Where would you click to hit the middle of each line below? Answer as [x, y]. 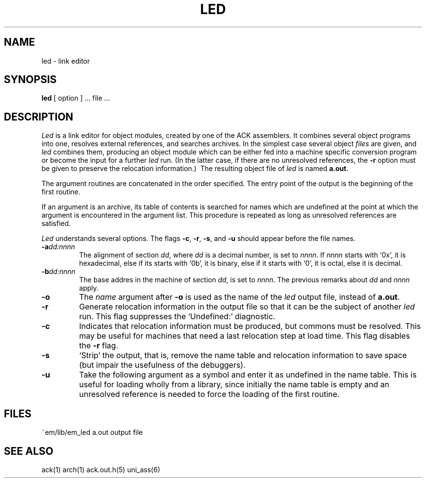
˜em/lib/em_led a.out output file [92, 432]
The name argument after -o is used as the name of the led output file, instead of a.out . [239, 297]
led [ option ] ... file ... [76, 98]
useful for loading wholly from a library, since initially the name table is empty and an [234, 385]
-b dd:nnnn [59, 272]
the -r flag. [99, 346]
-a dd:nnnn [58, 247]
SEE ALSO [29, 451]
